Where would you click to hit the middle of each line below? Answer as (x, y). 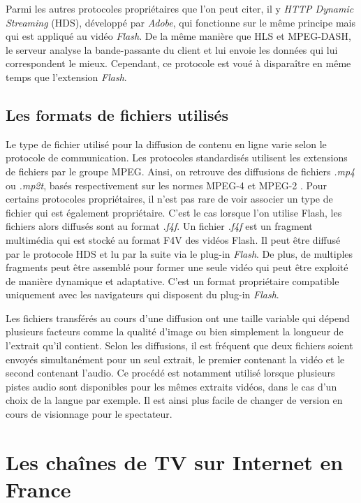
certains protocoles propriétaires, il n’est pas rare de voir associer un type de (169, 199)
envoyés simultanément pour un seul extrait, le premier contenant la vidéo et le (175, 359)
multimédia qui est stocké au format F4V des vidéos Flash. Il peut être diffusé (173, 239)
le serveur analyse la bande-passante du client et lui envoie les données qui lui (172, 49)
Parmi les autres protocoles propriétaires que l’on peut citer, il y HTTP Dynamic (180, 8)
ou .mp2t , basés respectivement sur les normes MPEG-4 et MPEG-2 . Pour (166, 185)
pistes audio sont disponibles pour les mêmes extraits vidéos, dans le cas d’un (171, 386)
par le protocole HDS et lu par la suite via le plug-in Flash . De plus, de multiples (179, 253)
